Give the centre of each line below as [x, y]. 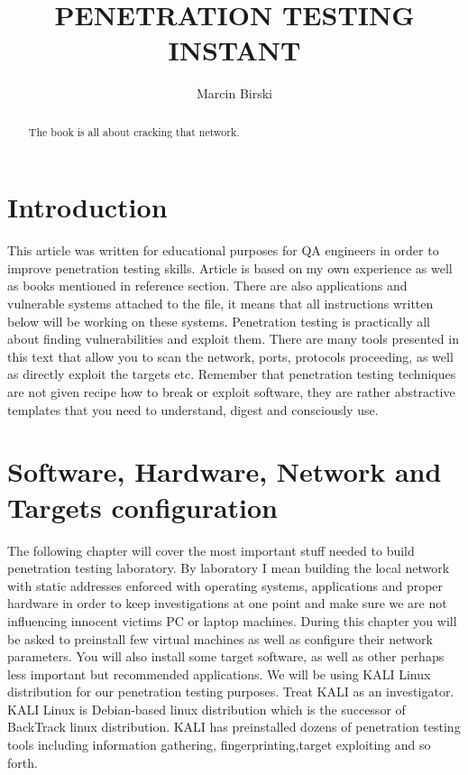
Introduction [87, 207]
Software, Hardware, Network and [225, 471]
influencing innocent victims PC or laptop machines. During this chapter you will [232, 620]
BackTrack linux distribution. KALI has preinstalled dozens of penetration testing [234, 727]
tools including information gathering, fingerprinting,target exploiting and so [219, 745]
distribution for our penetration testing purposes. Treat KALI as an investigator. [231, 692]
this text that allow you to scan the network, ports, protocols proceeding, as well [230, 356]
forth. [23, 762]
